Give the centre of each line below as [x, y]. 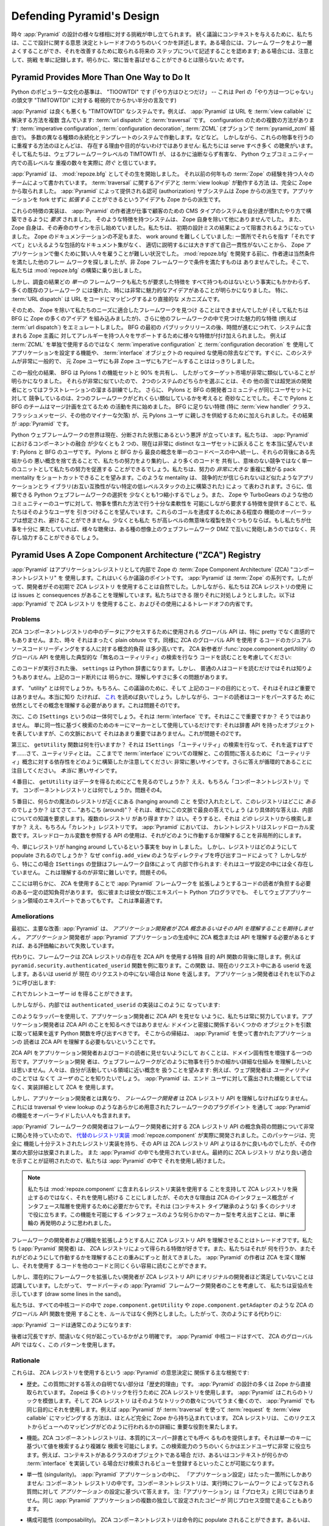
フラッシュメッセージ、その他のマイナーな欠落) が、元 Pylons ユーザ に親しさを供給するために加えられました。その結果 [162, 415]
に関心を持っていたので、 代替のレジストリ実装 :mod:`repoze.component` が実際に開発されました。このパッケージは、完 [163, 1135]
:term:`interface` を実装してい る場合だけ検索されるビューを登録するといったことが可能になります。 [152, 1463]
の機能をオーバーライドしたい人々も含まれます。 [73, 1116]
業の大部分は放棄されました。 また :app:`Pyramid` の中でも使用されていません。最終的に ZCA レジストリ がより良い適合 [162, 1152]
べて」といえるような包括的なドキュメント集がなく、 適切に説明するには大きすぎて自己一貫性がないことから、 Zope [158, 245]
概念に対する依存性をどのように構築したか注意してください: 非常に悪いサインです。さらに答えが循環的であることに [167, 762]
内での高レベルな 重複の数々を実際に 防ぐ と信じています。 [85, 162]
